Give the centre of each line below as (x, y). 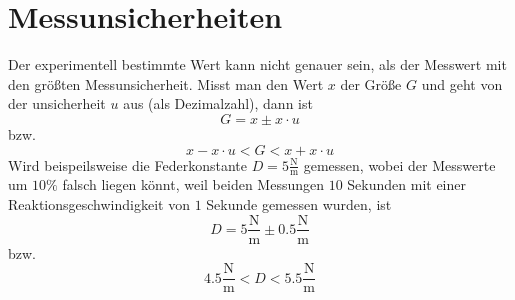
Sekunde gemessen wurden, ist (299, 203)
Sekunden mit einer (406, 184)
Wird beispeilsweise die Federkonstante (127, 164)
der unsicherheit (57, 103)
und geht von (462, 83)
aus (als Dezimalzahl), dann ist (218, 103)
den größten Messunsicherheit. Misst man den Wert (166, 83)
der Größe (371, 83)
